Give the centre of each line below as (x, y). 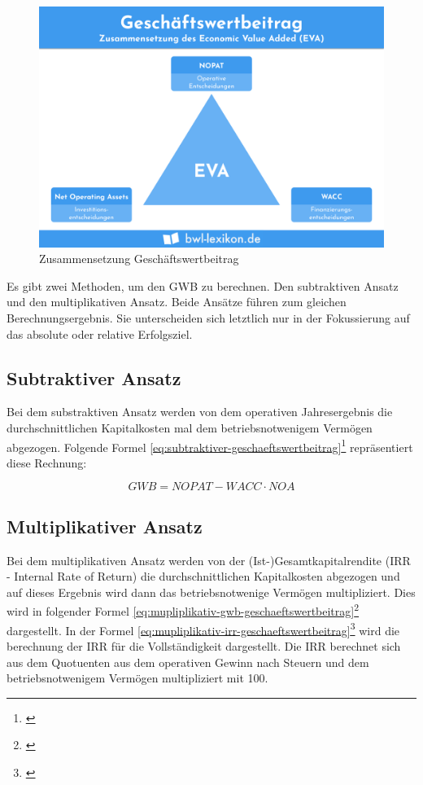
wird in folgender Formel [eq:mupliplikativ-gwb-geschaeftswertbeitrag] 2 (183, 610)
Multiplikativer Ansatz (105, 526)
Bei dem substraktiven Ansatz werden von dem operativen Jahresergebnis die (200, 412)
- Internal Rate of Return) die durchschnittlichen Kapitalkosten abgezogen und (203, 576)
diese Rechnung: (47, 462)
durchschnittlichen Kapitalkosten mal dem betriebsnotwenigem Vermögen (190, 428)
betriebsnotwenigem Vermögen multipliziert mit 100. (137, 678)
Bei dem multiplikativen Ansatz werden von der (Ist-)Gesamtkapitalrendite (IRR (209, 560)
